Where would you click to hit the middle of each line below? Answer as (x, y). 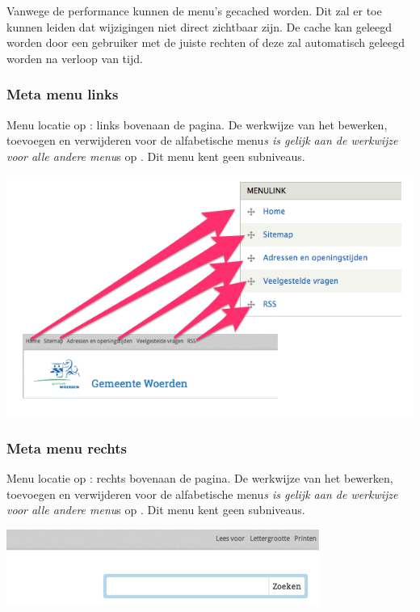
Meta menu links (63, 94)
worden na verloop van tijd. (75, 58)
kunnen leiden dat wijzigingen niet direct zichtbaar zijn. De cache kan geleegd (199, 26)
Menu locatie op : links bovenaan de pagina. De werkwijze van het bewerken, (197, 124)
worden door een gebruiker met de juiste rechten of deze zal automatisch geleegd (206, 42)
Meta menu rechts (67, 447)
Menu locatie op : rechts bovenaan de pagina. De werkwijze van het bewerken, (200, 477)
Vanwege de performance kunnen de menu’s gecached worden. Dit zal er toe (194, 11)
